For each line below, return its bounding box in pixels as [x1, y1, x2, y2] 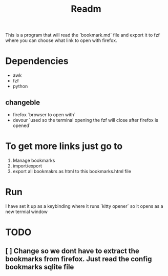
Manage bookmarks [12, 157, 55, 163]
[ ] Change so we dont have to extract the [5, 247, 139, 256]
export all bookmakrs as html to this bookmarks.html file [12, 168, 132, 174]
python [12, 83, 28, 90]
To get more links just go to [5, 140, 123, 152]
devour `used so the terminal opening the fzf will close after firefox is [12, 117, 159, 123]
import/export [12, 162, 43, 169]
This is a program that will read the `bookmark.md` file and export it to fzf [5, 32, 160, 38]
